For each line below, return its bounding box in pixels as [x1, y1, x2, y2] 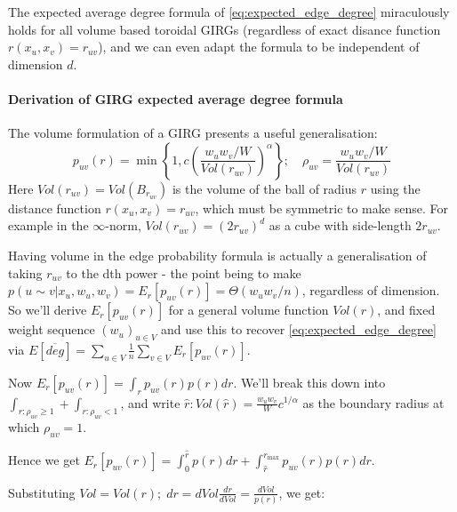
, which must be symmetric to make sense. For [195, 198, 448, 217]
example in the [8, 216, 89, 235]
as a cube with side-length [269, 216, 412, 235]
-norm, [105, 216, 141, 235]
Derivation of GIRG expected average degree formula [8, 89, 343, 108]
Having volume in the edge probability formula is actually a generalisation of [8, 245, 427, 264]
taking [8, 263, 43, 282]
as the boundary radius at [302, 393, 445, 412]
